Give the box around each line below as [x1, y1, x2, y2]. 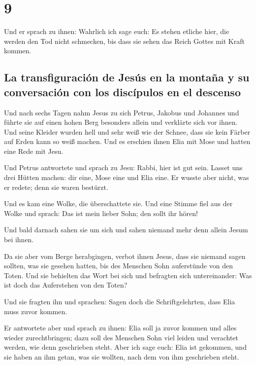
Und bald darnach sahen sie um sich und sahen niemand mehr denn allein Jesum [4, 224, 248, 235]
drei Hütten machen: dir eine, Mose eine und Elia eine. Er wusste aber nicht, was [4, 172, 249, 182]
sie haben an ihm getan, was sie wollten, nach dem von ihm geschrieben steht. [4, 351, 239, 362]
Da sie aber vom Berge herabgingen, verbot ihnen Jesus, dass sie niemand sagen [4, 251, 246, 261]
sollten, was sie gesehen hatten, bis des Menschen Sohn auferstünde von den [4, 260, 233, 271]
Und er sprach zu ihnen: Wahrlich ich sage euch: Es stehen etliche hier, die [4, 26, 229, 36]
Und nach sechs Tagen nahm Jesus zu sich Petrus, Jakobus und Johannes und [4, 107, 239, 117]
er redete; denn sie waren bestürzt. [4, 182, 108, 192]
